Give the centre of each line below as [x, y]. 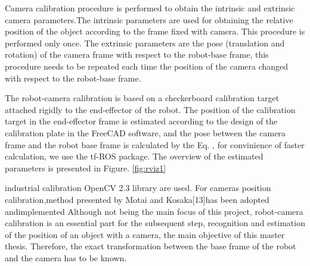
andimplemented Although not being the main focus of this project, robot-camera [154, 211]
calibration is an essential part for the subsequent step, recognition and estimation [155, 223]
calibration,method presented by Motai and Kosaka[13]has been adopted [137, 199]
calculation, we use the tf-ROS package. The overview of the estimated [134, 156]
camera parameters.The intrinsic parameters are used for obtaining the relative [149, 19]
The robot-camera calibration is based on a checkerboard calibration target [142, 98]
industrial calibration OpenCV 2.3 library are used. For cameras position [138, 188]
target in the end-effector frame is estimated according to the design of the [141, 121]
